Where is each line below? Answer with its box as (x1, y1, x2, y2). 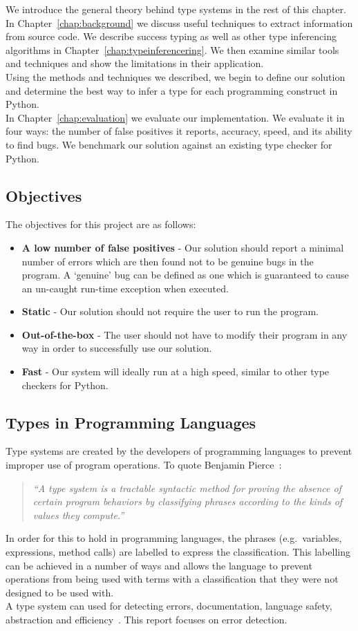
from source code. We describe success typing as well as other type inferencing (6, 29, 337, 44)
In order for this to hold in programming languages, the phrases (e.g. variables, (6, 531, 342, 545)
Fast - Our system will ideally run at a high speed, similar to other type (21, 364, 330, 379)
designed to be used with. (6, 585, 114, 599)
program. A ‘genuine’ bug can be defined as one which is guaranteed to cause (21, 267, 349, 282)
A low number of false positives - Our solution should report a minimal (21, 240, 344, 254)
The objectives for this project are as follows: (6, 217, 196, 232)
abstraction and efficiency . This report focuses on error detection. (6, 612, 288, 626)
